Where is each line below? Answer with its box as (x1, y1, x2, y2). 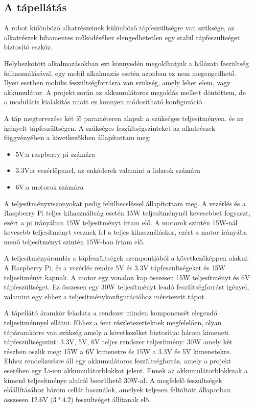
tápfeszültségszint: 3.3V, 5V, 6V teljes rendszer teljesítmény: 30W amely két (4, 336, 232, 347)
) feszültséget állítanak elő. (70, 394, 151, 404)
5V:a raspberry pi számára (15, 148, 95, 159)
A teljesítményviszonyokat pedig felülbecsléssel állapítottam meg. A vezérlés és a (4, 198, 246, 208)
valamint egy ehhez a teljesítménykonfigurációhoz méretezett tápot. (4, 291, 206, 301)
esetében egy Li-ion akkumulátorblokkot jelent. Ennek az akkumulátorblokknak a (4, 365, 248, 376)
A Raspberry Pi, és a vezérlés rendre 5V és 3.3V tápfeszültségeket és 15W (4, 263, 226, 273)
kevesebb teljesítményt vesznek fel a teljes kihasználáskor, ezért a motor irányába (4, 227, 247, 237)
